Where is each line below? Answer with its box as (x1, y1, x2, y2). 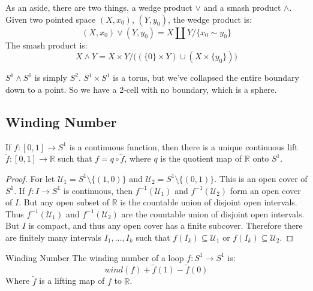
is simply (34, 71, 67, 84)
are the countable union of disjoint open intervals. (121, 207, 305, 220)
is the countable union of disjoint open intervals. (120, 196, 297, 208)
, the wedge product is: (167, 13, 252, 25)
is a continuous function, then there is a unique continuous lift (69, 140, 298, 153)
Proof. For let (5, 172, 55, 184)
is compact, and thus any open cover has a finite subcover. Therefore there (28, 219, 303, 232)
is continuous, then (63, 184, 133, 196)
